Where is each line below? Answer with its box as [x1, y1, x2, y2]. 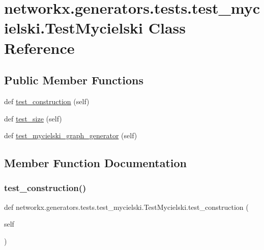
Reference [4, 37, 75, 58]
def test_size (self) [4, 113, 62, 123]
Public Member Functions [4, 72, 143, 88]
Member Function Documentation [4, 155, 187, 171]
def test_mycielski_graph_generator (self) [4, 130, 137, 141]
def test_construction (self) [4, 96, 90, 106]
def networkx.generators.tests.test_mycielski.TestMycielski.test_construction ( [4, 201, 249, 212]
